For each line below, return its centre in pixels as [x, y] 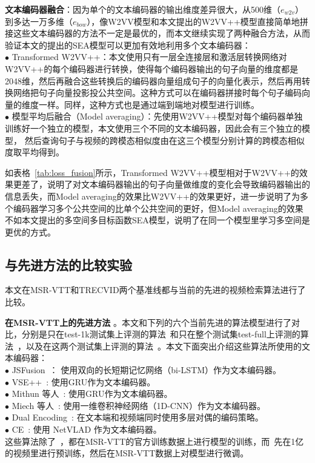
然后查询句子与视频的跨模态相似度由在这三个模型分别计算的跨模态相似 [164, 140]
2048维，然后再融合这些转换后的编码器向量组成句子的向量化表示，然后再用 [153, 80]
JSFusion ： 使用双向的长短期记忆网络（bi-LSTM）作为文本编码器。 [147, 370]
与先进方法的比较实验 [68, 264]
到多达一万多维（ [39, 21]
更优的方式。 [30, 231]
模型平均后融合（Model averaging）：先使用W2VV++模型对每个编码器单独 [157, 116]
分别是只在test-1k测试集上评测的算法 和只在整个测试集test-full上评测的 [161, 334]
